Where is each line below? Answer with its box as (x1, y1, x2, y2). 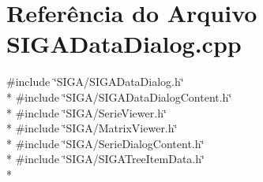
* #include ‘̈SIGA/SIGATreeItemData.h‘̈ (6, 150, 205, 167)
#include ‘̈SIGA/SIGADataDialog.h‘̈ (6, 73, 184, 90)
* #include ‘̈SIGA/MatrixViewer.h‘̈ (6, 120, 178, 136)
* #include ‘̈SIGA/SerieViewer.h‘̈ (6, 104, 167, 121)
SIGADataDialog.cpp (6, 28, 242, 60)
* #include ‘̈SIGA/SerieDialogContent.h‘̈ (6, 135, 205, 151)
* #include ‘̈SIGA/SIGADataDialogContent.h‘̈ (6, 88, 232, 105)
